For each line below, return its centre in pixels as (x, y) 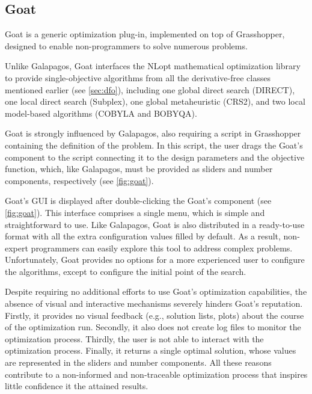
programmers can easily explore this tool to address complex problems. (162, 248)
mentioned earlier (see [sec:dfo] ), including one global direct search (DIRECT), (150, 89)
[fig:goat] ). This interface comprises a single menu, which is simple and (135, 212)
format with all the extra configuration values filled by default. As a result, (143, 236)
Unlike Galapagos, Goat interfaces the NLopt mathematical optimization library (153, 66)
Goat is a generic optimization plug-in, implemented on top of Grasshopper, (145, 34)
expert (17, 248)
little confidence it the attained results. (77, 386)
